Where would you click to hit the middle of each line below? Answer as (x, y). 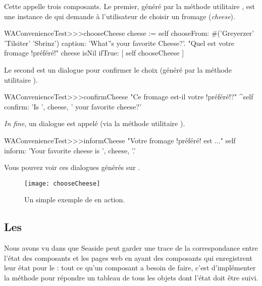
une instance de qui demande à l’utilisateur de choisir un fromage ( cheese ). (120, 16)
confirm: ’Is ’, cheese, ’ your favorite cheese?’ (73, 106)
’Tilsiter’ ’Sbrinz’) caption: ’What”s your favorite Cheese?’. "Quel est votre (119, 43)
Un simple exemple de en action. (75, 199)
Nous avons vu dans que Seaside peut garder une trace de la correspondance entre (131, 248)
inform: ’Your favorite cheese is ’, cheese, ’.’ (70, 150)
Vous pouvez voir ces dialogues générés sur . (72, 167)
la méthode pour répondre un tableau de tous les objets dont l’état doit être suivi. (131, 277)
